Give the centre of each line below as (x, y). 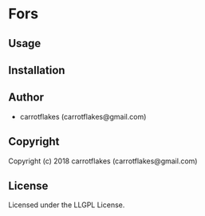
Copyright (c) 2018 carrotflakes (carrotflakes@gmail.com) (103, 161)
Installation (37, 70)
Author (26, 98)
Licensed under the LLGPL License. (67, 205)
